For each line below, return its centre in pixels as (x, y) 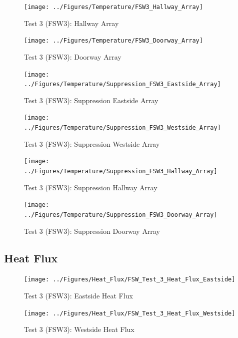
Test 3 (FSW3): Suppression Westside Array (92, 143)
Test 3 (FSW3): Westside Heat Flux (79, 329)
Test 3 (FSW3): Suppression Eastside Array (91, 100)
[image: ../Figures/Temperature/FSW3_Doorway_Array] (113, 41)
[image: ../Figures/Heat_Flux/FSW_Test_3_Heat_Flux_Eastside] (130, 280)
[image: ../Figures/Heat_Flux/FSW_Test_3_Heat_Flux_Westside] (130, 313)
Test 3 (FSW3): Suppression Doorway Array (92, 231)
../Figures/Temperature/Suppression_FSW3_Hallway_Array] (121, 171)
